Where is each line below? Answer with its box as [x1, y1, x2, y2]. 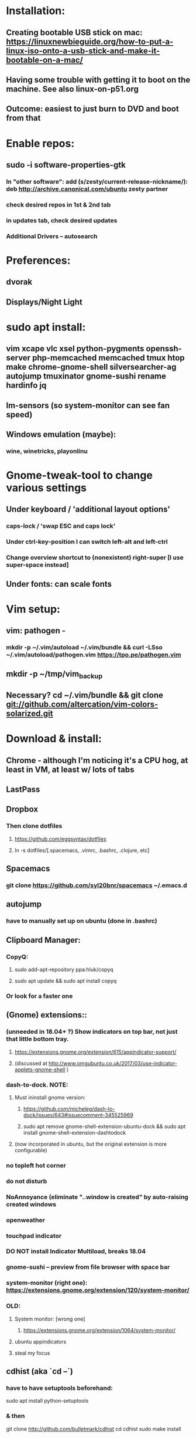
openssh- [146, 344, 183, 354]
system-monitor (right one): [6, 1279, 88, 1287]
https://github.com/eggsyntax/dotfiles [14, 835, 106, 843]
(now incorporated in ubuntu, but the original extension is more [14, 1140, 167, 1148]
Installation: [6, 4, 66, 18]
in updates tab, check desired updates [6, 216, 118, 224]
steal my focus [14, 1349, 50, 1356]
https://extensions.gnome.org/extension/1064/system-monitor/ [23, 1327, 176, 1334]
